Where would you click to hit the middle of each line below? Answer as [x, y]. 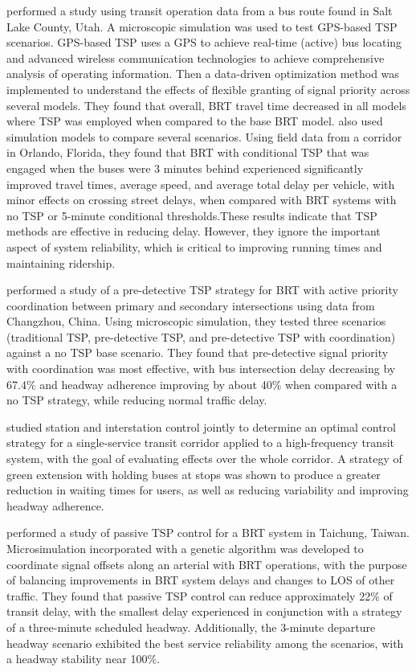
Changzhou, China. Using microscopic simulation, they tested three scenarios [196, 321]
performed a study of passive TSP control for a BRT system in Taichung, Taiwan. [208, 533]
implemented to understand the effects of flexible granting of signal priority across [208, 89]
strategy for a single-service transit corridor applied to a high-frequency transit [200, 443]
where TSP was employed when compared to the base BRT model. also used [195, 121]
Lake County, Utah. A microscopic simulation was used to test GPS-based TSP [202, 26]
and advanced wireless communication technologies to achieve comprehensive [196, 57]
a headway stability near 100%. [84, 659]
